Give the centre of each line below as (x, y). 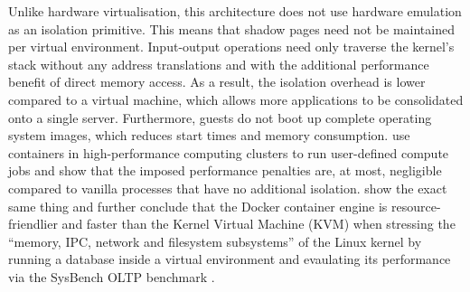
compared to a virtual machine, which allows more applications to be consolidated (236, 99)
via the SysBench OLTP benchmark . (112, 276)
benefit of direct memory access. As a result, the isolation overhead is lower (217, 82)
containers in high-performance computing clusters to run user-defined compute (229, 152)
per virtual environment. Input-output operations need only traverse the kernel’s (231, 47)
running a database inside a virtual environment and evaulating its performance (230, 259)
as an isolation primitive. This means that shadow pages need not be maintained (231, 28)
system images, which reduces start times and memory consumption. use (209, 135)
